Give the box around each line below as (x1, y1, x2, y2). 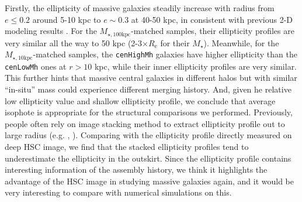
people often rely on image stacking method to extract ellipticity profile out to (5, 117, 285, 129)
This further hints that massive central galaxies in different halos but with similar (5, 71, 297, 84)
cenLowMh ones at (5, 60, 67, 72)
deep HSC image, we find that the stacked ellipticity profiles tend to (5, 140, 249, 152)
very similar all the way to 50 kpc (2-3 (5, 36, 143, 49)
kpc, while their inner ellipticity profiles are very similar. (94, 60, 297, 72)
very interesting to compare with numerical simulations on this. (5, 186, 232, 198)
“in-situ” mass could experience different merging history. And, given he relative (5, 83, 291, 95)
